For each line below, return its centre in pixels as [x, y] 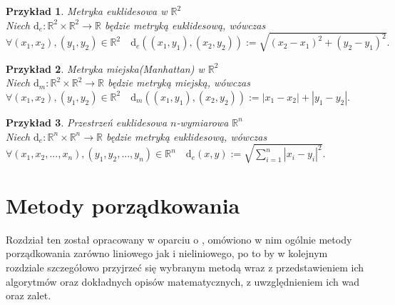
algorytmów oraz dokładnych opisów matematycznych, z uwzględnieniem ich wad [183, 281]
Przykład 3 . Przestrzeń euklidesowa [87, 122]
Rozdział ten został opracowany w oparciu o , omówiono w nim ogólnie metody [179, 239]
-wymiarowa [202, 122]
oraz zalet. [29, 295]
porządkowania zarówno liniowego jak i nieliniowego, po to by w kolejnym [167, 253]
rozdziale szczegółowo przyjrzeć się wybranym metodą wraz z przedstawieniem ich [185, 267]
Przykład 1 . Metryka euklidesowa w [87, 11]
